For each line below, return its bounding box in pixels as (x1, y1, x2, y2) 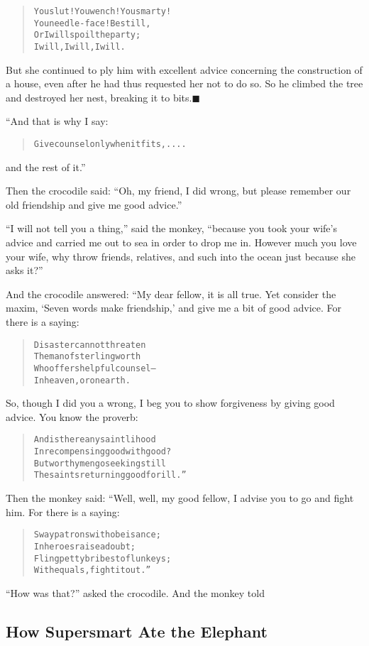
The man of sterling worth (33, 351, 141, 362)
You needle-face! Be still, (33, 18, 151, 28)
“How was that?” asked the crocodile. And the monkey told (6, 585, 265, 600)
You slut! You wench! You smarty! (33, 6, 172, 16)
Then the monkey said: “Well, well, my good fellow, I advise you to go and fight (6, 491, 354, 505)
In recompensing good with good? (33, 447, 172, 457)
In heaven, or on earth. (33, 375, 131, 385)
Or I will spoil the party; (33, 30, 141, 40)
